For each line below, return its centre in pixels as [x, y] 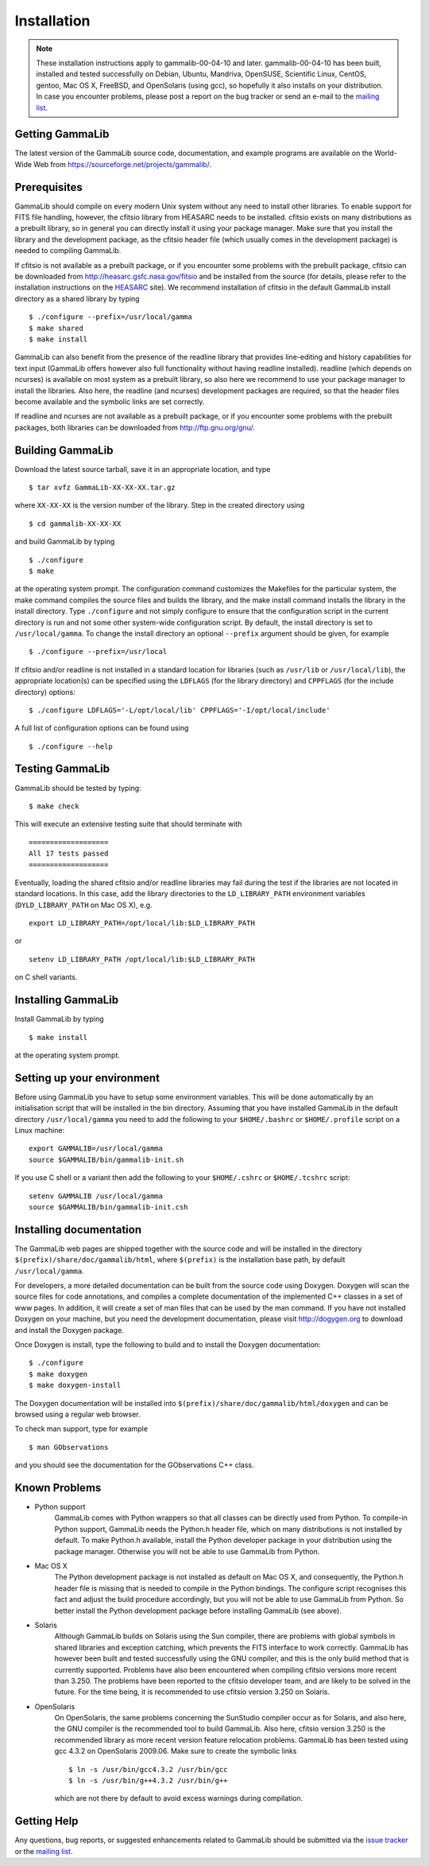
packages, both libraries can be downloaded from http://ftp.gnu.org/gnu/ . [135, 427]
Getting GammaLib [62, 134]
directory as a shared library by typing [77, 298]
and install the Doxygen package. [70, 1330]
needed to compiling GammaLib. [68, 251]
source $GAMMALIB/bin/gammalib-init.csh [108, 1207]
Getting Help [46, 1821]
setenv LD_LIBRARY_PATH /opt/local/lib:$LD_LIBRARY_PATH [142, 959]
